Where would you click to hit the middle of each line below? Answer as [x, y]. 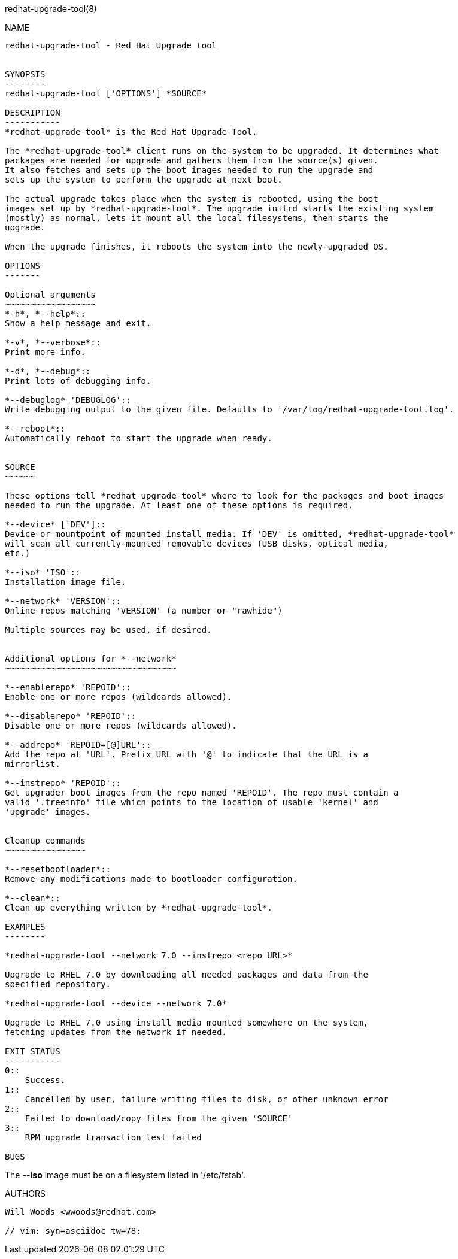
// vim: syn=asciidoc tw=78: [73, 1231]
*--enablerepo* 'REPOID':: [68, 687]
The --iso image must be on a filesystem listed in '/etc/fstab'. [125, 1175]
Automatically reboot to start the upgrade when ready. [139, 438]
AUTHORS [25, 1193]
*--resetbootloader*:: [58, 869]
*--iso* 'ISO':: [43, 572]
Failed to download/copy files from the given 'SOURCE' [159, 1118]
